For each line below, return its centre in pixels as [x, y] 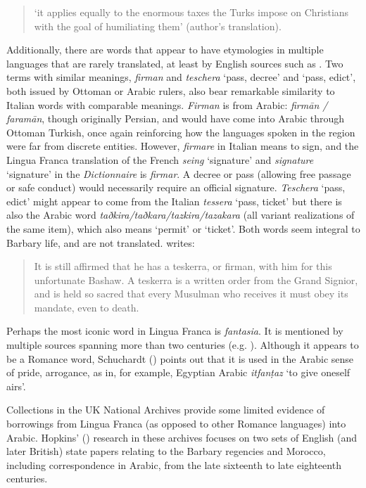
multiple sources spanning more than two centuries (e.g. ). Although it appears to [183, 345]
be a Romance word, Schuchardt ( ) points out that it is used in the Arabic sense [180, 358]
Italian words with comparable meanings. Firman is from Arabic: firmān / [167, 104]
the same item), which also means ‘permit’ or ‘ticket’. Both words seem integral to [183, 228]
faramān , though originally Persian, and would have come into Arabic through [176, 118]
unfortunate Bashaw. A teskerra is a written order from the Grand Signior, [196, 280]
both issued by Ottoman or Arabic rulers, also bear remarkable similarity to [171, 90]
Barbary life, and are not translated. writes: [101, 242]
